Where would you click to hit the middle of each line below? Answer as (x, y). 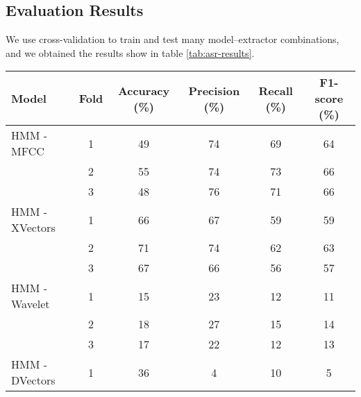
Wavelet (31, 304)
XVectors (33, 228)
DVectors (33, 380)
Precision (214, 90)
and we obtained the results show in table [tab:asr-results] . (130, 52)
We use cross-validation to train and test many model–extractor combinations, (173, 39)
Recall (276, 90)
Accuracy (144, 90)
